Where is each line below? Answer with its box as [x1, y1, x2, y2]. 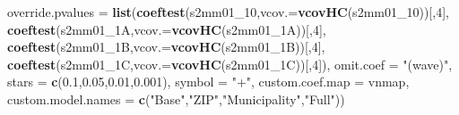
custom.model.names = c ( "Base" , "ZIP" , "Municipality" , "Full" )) [7, 89, 345, 108]
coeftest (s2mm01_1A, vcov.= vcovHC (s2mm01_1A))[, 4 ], [7, 20, 326, 38]
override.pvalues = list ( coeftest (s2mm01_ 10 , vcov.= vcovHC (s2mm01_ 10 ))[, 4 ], [7, 3, 449, 21]
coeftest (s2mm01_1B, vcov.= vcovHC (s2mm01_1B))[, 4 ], [7, 37, 325, 56]
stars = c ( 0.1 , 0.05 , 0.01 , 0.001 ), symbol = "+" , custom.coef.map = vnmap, [7, 72, 410, 91]
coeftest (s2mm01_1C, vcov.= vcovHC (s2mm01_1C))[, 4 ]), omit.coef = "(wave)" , [7, 54, 453, 73]
